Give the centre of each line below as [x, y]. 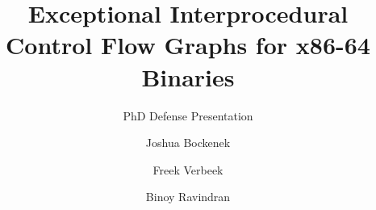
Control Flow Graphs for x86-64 [188, 45]
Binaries [188, 76]
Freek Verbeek [188, 169]
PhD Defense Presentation [188, 115]
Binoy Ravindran [188, 197]
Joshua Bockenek [188, 143]
